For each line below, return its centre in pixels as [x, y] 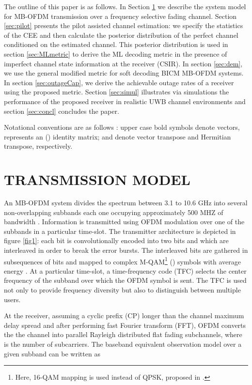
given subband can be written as [52, 353]
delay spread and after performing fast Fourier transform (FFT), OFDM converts [125, 325]
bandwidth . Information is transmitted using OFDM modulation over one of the [124, 222]
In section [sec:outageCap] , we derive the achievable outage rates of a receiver [119, 82]
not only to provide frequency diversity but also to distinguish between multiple [122, 290]
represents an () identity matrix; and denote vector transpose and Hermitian [118, 136]
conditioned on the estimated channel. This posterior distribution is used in [116, 44]
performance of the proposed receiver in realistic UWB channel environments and [125, 101]
